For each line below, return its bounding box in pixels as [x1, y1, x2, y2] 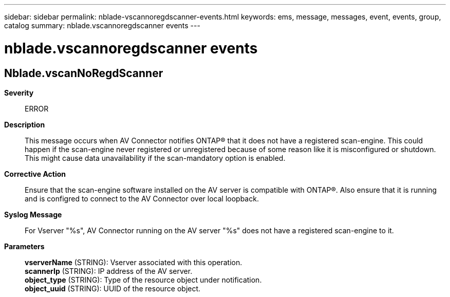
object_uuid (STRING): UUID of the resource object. [25, 284, 201, 293]
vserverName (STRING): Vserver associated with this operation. [25, 257, 242, 267]
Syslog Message [4, 210, 62, 219]
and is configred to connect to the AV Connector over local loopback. [25, 194, 259, 203]
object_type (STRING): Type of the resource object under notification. [25, 275, 262, 284]
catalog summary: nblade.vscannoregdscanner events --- [4, 21, 200, 30]
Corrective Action [4, 169, 66, 178]
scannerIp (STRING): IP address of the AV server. [25, 266, 193, 275]
